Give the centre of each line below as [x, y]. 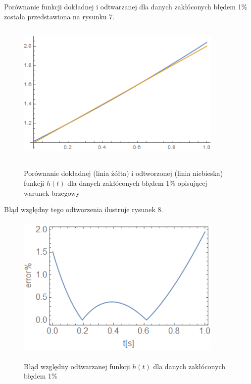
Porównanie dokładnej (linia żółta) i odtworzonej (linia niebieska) [124, 173]
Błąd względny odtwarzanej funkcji [77, 366]
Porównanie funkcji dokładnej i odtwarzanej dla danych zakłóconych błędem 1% [126, 6]
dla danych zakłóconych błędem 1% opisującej [137, 183]
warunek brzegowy [52, 192]
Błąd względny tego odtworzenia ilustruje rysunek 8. [84, 209]
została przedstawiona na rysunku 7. [59, 16]
